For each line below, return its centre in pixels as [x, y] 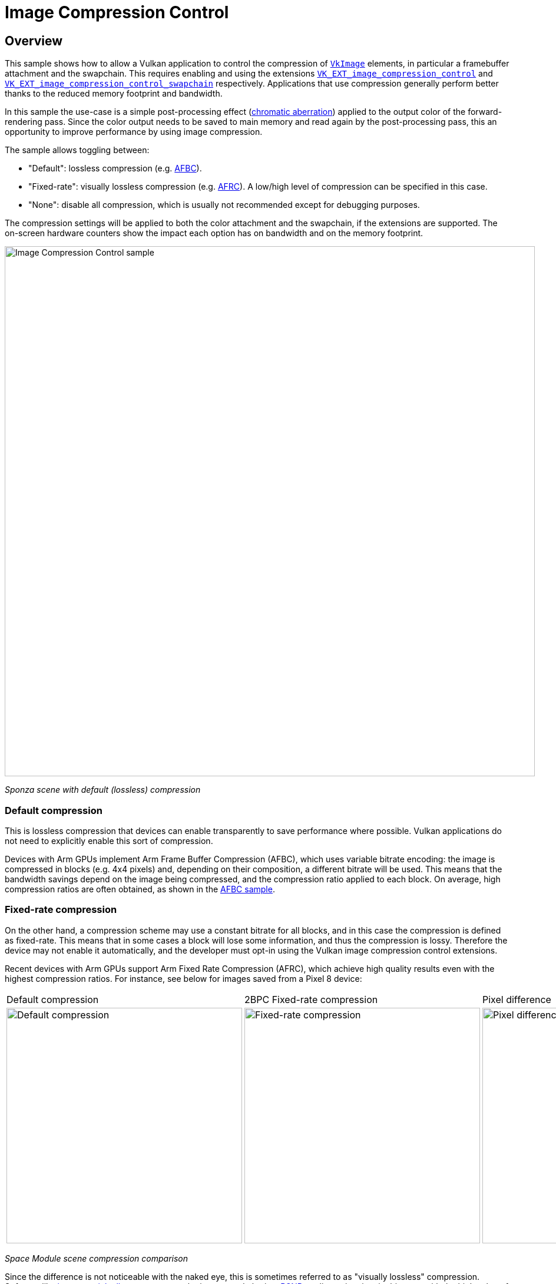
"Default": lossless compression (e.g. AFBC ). [115, 168]
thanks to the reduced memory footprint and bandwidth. [114, 94]
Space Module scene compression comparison [97, 1258]
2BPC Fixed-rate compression [311, 999]
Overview [34, 41]
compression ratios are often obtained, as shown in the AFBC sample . [140, 889]
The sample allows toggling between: [77, 150]
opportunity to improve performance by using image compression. [134, 132]
